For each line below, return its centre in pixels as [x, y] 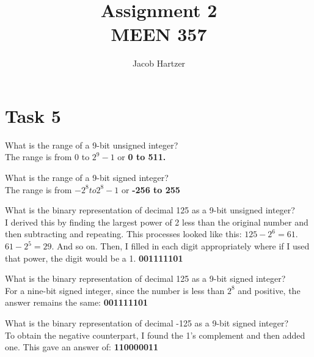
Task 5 [33, 115]
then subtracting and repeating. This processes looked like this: [123, 234]
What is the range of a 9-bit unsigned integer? [92, 145]
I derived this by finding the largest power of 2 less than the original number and [157, 222]
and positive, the [269, 290]
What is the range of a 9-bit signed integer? [87, 178]
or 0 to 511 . [142, 157]
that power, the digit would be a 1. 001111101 [94, 258]
